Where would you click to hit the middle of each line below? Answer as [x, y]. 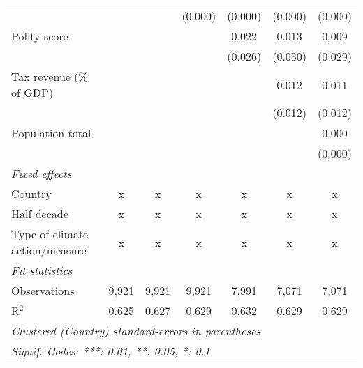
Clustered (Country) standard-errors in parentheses [136, 331]
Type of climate [50, 234]
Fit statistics [42, 270]
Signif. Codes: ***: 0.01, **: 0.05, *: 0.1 [111, 351]
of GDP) [32, 92]
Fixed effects [42, 173]
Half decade [40, 214]
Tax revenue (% [50, 76]
